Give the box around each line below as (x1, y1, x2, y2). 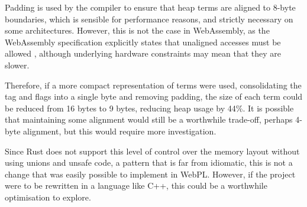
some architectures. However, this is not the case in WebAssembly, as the (5, 24, 270, 37)
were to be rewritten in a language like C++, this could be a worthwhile (5, 179, 267, 192)
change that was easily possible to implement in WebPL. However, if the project (5, 167, 296, 180)
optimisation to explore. (5, 190, 91, 203)
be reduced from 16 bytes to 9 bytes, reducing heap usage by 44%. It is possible (5, 101, 294, 114)
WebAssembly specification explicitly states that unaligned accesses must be (5, 35, 281, 48)
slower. (5, 58, 30, 71)
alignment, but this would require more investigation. (23, 124, 216, 137)
